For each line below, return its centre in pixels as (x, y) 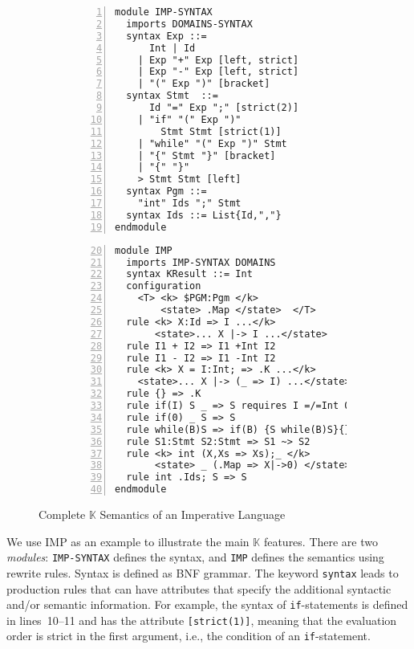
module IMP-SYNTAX (164, 12)
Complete (62, 514)
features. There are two (321, 541)
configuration (164, 286)
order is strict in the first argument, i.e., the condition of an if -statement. (189, 636)
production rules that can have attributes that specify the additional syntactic (199, 588)
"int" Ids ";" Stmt (189, 203)
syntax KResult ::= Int (189, 274)
